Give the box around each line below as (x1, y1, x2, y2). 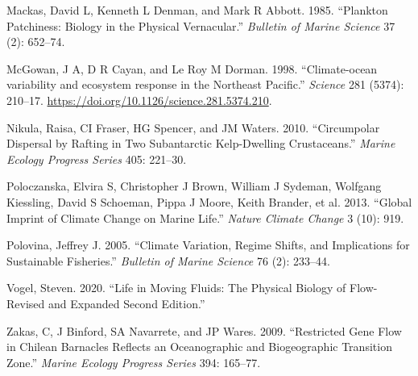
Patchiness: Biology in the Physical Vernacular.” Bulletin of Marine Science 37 (6, 17, 395, 34)
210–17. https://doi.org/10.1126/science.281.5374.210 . (6, 91, 272, 108)
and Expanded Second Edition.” (48, 295, 205, 311)
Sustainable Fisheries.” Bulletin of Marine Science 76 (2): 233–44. (6, 252, 330, 269)
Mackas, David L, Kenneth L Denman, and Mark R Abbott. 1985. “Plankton (6, 2, 388, 18)
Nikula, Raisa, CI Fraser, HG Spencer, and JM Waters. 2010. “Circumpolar (6, 119, 380, 136)
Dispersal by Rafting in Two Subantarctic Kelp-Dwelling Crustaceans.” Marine (6, 135, 395, 152)
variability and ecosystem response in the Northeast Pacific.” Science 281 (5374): (6, 76, 404, 93)
